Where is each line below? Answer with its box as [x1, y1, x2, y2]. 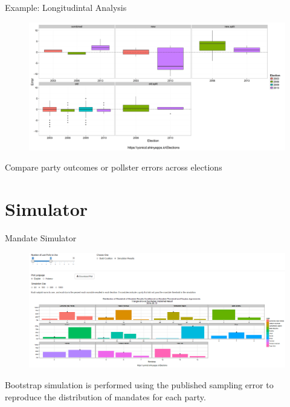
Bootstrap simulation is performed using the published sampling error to [5, 378, 274, 391]
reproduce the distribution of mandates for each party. [5, 390, 206, 403]
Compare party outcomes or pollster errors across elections [5, 161, 222, 174]
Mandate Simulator [5, 231, 77, 244]
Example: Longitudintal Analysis [5, 1, 127, 13]
